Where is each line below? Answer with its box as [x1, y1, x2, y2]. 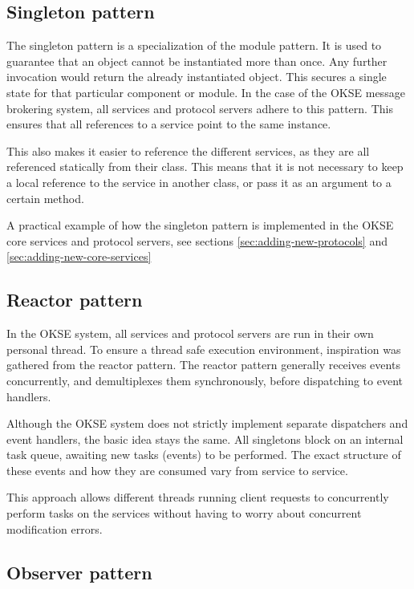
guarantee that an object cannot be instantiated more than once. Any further [6, 52, 388, 69]
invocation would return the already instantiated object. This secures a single [6, 68, 387, 85]
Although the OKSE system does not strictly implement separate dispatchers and [6, 415, 408, 432]
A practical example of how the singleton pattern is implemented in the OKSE [6, 217, 394, 234]
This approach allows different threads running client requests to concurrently [6, 489, 389, 506]
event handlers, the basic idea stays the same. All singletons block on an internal [6, 430, 404, 447]
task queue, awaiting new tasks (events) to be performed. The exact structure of [6, 446, 401, 463]
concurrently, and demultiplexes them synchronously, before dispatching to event [6, 372, 404, 388]
